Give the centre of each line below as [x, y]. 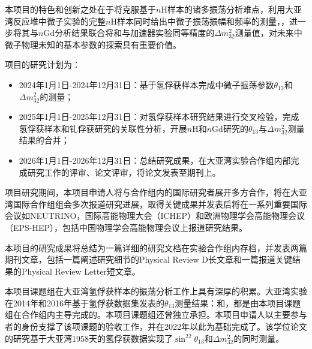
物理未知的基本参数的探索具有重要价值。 [101, 44]
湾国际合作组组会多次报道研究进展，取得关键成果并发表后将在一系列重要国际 [156, 204]
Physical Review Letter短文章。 [81, 271]
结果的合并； [44, 140]
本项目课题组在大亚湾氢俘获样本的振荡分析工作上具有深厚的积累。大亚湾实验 [156, 291]
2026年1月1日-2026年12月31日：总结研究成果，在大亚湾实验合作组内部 [155, 160]
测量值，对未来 [264, 33]
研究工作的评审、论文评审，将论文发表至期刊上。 [124, 172]
